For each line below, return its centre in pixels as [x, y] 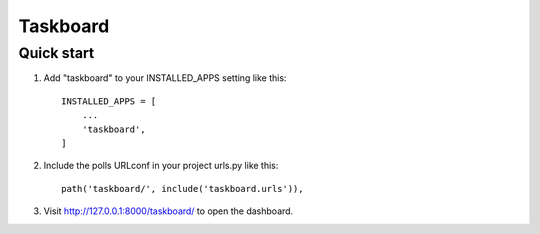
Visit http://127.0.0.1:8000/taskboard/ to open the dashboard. [168, 211]
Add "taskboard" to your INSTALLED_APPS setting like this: [165, 78]
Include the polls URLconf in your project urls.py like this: [161, 166]
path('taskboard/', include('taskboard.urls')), [182, 188]
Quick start [56, 53]
